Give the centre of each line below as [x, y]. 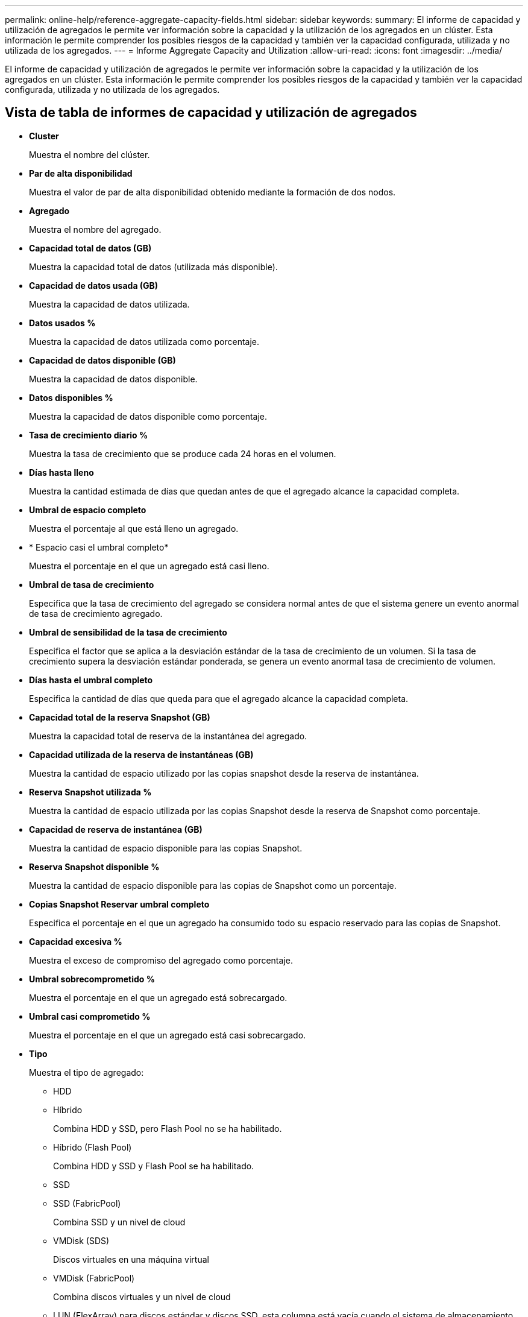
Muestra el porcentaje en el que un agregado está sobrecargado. [158, 997]
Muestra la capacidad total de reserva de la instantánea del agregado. [168, 736]
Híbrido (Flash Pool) [93, 1147]
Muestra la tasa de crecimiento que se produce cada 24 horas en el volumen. [183, 453]
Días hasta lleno [61, 472]
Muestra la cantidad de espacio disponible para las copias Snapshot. [166, 848]
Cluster [44, 136]
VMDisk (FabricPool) [94, 1278]
